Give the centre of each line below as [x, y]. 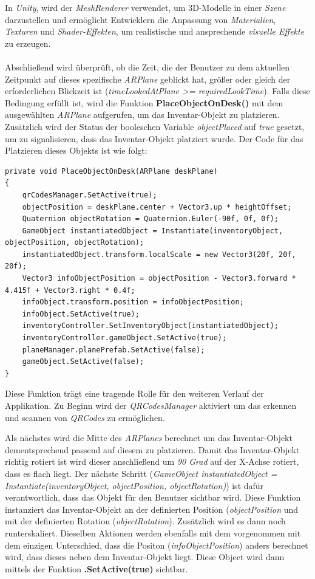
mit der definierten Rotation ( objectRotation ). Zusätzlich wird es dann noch [145, 521]
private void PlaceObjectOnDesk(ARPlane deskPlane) [111, 171]
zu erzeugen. [28, 43]
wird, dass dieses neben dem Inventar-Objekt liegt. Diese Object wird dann [145, 557]
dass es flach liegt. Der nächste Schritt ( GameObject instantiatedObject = [141, 473]
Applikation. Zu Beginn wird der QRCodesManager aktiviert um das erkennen [151, 405]
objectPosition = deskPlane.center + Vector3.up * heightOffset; [157, 207]
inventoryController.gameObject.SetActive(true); [124, 338]
